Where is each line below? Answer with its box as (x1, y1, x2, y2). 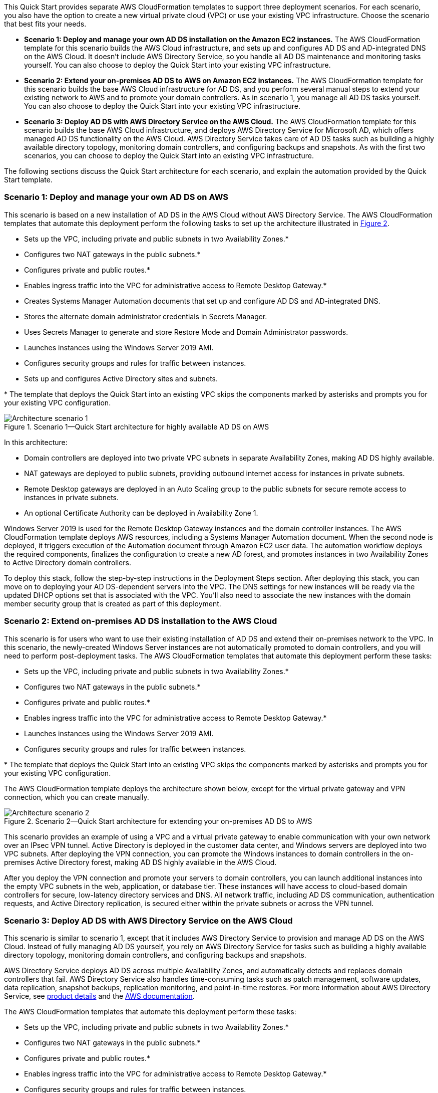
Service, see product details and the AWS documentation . (4, 992, 195, 1001)
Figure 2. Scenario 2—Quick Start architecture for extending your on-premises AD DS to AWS (4, 816, 312, 825)
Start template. (4, 175, 53, 184)
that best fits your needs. (4, 20, 87, 28)
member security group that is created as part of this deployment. (4, 599, 221, 608)
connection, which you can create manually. (4, 792, 149, 801)
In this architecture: (4, 438, 68, 447)
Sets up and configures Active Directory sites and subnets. (24, 374, 218, 383)
